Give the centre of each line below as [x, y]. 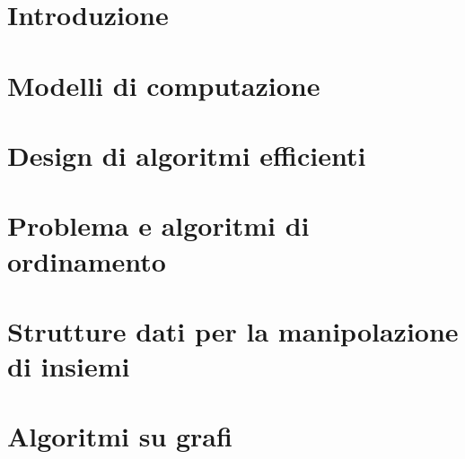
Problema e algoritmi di [158, 225]
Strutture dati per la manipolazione [233, 330]
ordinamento [87, 260]
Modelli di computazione [164, 85]
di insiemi [69, 366]
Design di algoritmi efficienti [187, 155]
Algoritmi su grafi [120, 436]
